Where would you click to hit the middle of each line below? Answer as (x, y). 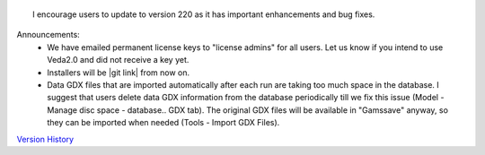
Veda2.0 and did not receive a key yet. (118, 60)
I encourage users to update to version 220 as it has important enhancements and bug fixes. (204, 14)
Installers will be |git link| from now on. (119, 73)
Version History (45, 139)
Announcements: (48, 35)
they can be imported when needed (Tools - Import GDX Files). (163, 123)
